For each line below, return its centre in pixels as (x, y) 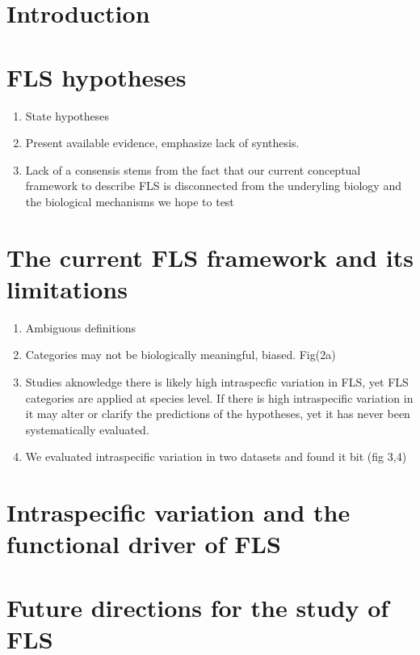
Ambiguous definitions (81, 327)
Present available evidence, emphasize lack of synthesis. (162, 143)
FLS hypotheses (97, 76)
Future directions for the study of (198, 607)
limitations (67, 288)
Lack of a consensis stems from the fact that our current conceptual (193, 169)
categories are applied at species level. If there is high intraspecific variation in (219, 397)
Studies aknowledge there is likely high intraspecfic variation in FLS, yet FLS (217, 381)
